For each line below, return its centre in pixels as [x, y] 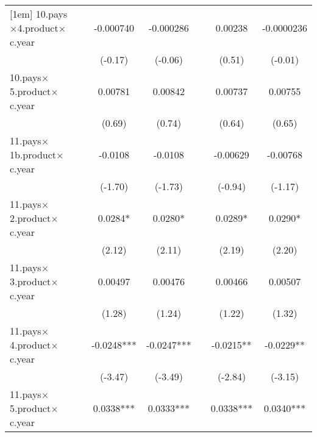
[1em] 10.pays [39, 14]
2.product [30, 218]
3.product [30, 281]
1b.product [33, 155]
